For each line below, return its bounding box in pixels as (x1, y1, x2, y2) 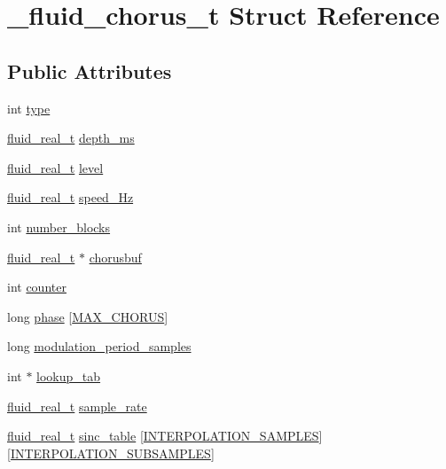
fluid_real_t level (7, 158, 104, 176)
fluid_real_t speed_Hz (7, 188, 134, 207)
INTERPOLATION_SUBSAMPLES (10, 443, 211, 462)
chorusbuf (89, 247, 142, 266)
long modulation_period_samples (7, 337, 192, 356)
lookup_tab (36, 366, 101, 385)
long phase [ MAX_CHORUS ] (7, 307, 168, 325)
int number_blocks (7, 217, 111, 236)
